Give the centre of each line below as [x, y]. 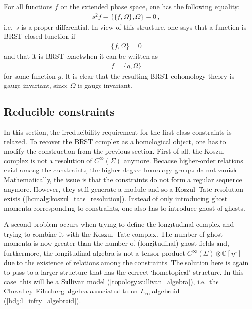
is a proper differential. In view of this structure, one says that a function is [134, 26]
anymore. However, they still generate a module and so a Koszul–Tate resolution [124, 189]
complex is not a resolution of [48, 160]
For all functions [28, 6]
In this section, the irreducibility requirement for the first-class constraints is [118, 131]
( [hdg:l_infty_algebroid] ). [42, 300]
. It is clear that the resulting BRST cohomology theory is [148, 76]
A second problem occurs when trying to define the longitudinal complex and [119, 224]
